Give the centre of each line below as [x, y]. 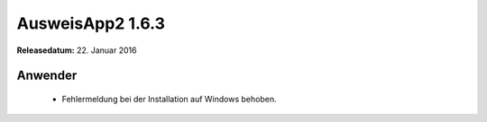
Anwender [47, 76]
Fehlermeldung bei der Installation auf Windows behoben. [169, 99]
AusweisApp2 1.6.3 [91, 23]
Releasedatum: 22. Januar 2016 [77, 50]
